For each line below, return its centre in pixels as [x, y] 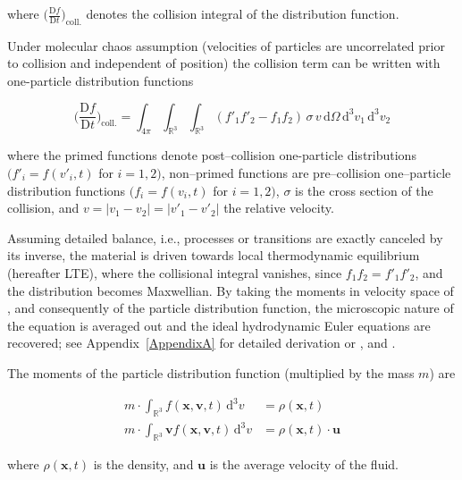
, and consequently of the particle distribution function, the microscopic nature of [231, 308]
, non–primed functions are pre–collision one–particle [306, 172]
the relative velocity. [279, 208]
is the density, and [143, 464]
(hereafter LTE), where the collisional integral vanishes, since [175, 272]
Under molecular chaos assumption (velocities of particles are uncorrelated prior [226, 45]
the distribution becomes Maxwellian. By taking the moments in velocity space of [231, 290]
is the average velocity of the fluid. [304, 464]
